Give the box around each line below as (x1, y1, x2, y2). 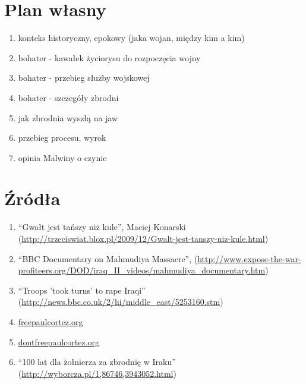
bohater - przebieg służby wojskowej (18, 71, 150, 84)
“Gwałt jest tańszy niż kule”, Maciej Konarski (18, 221, 186, 233)
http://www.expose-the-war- (197, 252, 301, 265)
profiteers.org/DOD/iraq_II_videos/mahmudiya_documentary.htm (18, 264, 266, 276)
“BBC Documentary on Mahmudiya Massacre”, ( (18, 252, 198, 265)
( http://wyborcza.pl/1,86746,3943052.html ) (18, 367, 176, 379)
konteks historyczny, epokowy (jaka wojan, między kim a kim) (18, 32, 245, 44)
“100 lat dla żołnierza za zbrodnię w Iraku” (18, 355, 176, 368)
